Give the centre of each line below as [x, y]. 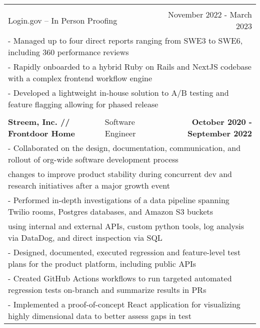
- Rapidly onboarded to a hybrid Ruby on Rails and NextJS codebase [130, 66]
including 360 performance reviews [68, 52]
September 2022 [220, 133]
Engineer [120, 133]
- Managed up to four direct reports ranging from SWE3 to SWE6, [125, 40]
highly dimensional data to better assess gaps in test [100, 316]
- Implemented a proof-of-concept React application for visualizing [124, 304]
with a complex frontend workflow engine [80, 78]
